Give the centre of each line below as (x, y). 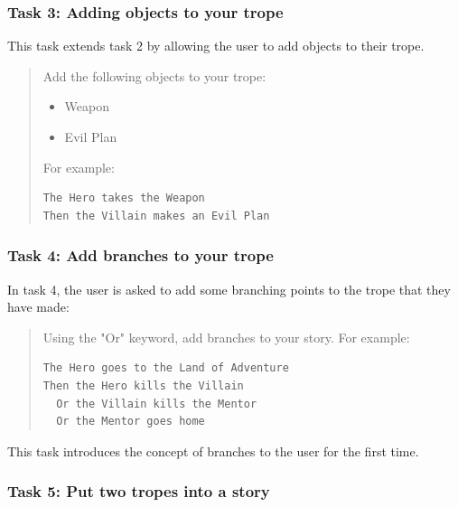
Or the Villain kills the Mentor (157, 404)
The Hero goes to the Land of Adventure (166, 368)
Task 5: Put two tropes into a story (139, 491)
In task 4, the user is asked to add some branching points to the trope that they (229, 289)
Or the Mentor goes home (131, 422)
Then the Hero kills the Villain (143, 385)
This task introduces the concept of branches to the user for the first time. (213, 451)
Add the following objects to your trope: (154, 75)
